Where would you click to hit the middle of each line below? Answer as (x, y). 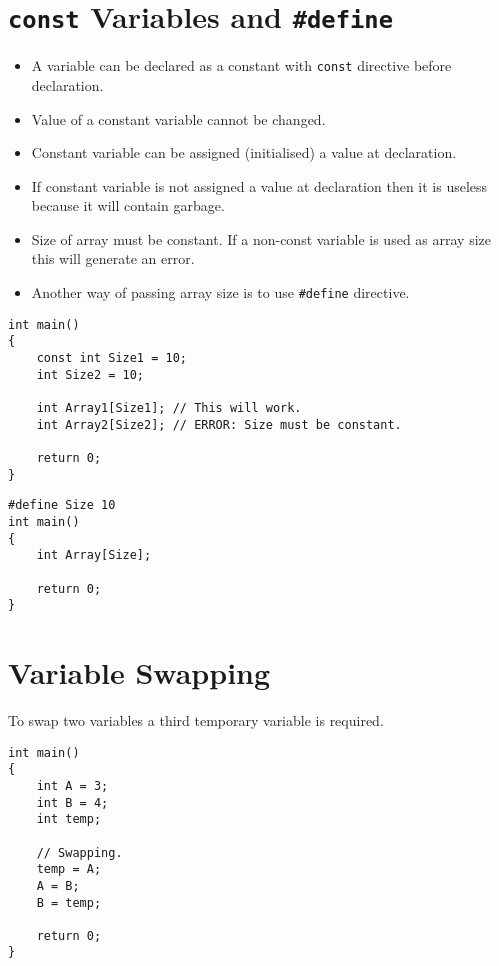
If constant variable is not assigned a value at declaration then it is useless (259, 185)
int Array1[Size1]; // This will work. (169, 408)
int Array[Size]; (94, 555)
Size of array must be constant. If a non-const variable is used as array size (261, 238)
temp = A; (69, 869)
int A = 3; (72, 785)
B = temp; (69, 902)
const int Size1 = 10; (111, 358)
